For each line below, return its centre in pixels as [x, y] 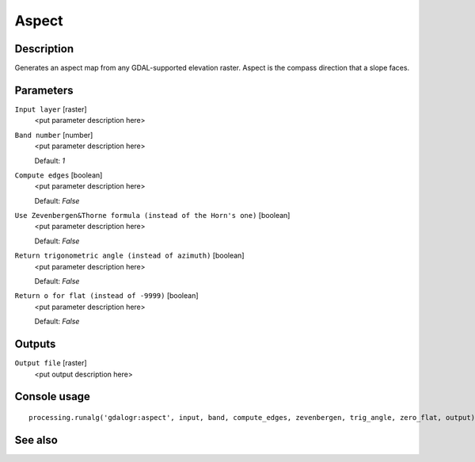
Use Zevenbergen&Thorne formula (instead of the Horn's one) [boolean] [152, 216]
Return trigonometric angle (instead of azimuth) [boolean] [129, 256]
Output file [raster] [51, 363]
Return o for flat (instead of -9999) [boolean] [106, 296]
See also [36, 440]
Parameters [44, 90]
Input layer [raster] [51, 109]
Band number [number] [54, 135]
